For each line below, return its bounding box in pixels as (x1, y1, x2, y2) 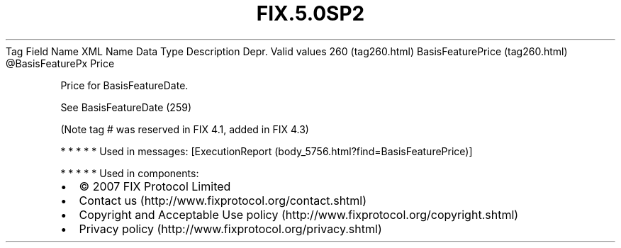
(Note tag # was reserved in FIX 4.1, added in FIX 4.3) (60, 123, 309, 135)
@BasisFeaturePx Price (6, 57, 115, 69)
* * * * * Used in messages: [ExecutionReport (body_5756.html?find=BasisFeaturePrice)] (60, 145, 473, 157)
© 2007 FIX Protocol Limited (79, 179, 231, 193)
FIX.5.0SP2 (256, 1, 365, 26)
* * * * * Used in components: (60, 167, 199, 179)
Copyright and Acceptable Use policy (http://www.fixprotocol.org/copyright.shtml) (79, 207, 519, 222)
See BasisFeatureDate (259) (60, 101, 192, 113)
